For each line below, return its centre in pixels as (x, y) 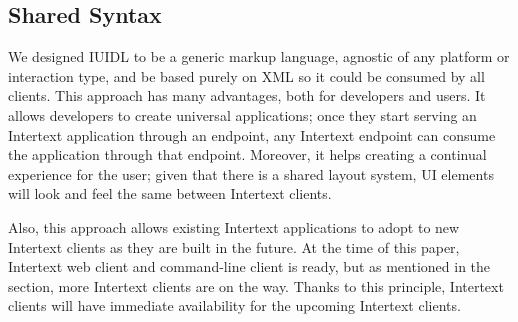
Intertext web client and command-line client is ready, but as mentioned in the (249, 266)
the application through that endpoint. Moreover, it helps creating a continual (247, 154)
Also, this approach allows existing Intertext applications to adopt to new (234, 226)
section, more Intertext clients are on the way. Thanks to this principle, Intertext (256, 285)
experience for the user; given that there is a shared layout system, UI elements (251, 173)
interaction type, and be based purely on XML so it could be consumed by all (246, 75)
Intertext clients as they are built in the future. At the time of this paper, (234, 246)
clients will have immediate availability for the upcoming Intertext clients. (234, 305)
